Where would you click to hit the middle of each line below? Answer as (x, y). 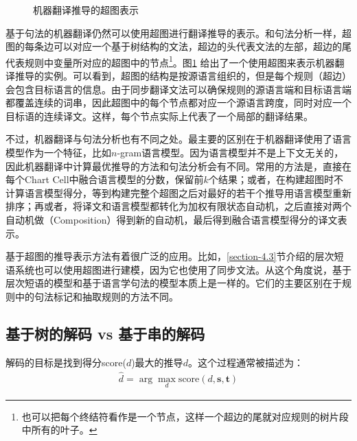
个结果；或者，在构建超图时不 (276, 179)
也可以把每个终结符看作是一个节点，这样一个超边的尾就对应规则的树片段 (185, 416)
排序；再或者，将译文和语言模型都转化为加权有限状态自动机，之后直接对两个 (178, 206)
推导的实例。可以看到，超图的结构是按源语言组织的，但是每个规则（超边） (183, 76)
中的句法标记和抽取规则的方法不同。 (96, 296)
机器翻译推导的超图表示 (86, 10)
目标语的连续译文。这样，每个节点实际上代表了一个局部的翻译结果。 (159, 116)
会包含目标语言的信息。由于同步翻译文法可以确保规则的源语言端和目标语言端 (178, 89)
